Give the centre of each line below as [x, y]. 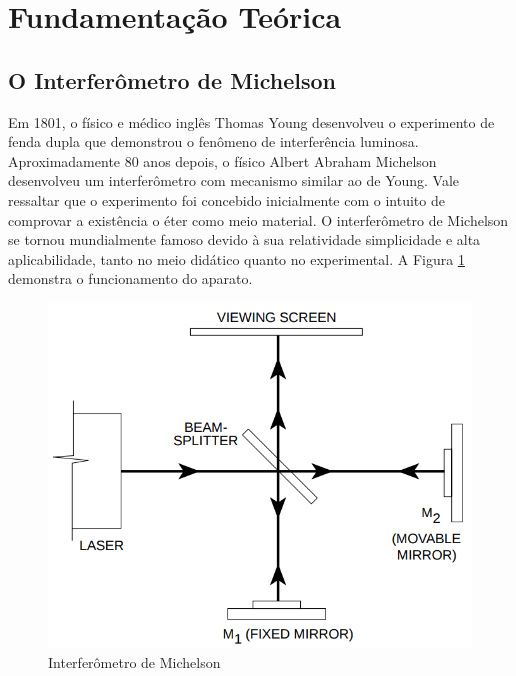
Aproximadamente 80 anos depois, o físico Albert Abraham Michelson [222, 160]
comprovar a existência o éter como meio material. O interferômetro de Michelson [258, 219]
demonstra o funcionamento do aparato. [130, 278]
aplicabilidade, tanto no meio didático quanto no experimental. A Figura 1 [236, 258]
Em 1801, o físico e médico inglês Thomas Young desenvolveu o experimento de [251, 121]
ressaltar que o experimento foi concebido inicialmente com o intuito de [226, 199]
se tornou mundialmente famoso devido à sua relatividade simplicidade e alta [244, 239]
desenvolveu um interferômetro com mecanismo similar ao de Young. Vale [234, 180]
